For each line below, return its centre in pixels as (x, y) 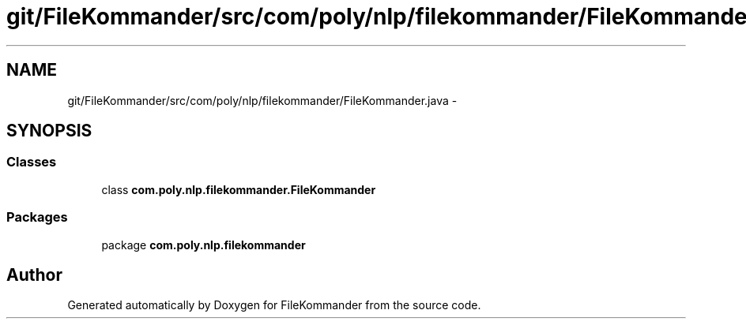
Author (34, 275)
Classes (32, 162)
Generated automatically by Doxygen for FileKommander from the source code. (274, 305)
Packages (37, 217)
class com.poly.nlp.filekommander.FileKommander (239, 189)
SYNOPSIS (49, 131)
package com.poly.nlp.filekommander (203, 245)
